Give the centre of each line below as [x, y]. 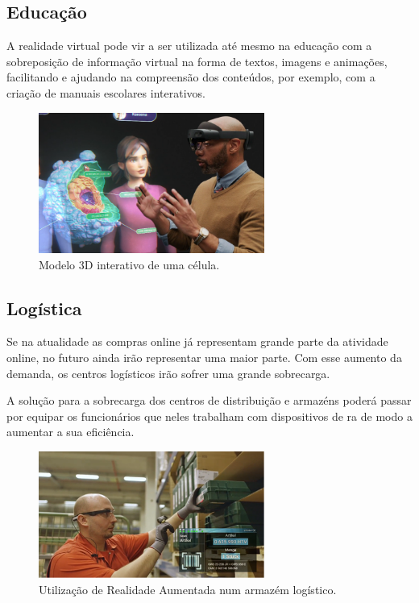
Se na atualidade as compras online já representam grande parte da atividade [197, 341]
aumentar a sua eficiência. [71, 432]
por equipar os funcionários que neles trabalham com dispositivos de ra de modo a [209, 416]
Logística [44, 308]
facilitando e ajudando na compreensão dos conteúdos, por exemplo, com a [191, 77]
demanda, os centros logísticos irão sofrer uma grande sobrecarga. [168, 373]
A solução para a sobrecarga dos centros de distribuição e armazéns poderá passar [209, 400]
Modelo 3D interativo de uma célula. [129, 264]
